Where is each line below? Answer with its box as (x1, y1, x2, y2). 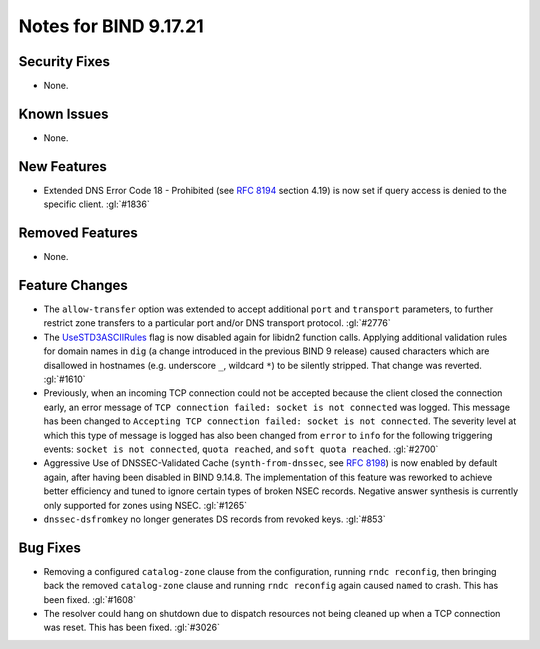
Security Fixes (18, 53, 110, 70)
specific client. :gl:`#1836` (43, 198, 150, 210)
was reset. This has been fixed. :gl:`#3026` (43, 621, 220, 634)
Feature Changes (18, 276, 129, 294)
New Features (18, 158, 107, 175)
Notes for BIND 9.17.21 (18, 15, 204, 37)
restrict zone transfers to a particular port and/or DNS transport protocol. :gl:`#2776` (43, 317, 391, 329)
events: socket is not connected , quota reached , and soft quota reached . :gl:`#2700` (43, 443, 439, 455)
